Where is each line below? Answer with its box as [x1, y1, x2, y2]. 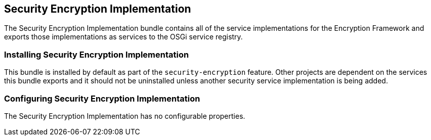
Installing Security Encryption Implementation [4, 49, 189, 60]
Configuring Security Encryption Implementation [4, 93, 200, 104]
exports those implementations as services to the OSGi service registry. [4, 32, 243, 41]
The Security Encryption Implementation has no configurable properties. [4, 111, 245, 120]
